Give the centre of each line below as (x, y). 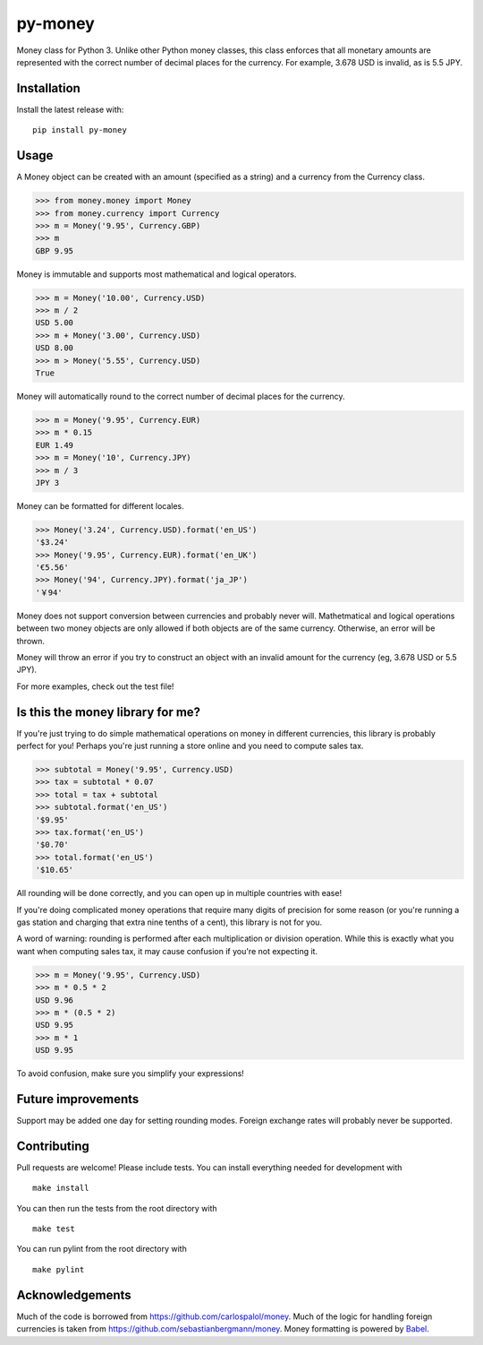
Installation (48, 88)
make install (61, 1188)
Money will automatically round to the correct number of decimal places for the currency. (181, 396)
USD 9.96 (55, 1000)
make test (54, 1229)
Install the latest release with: (70, 109)
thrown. (30, 641)
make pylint (59, 1269)
